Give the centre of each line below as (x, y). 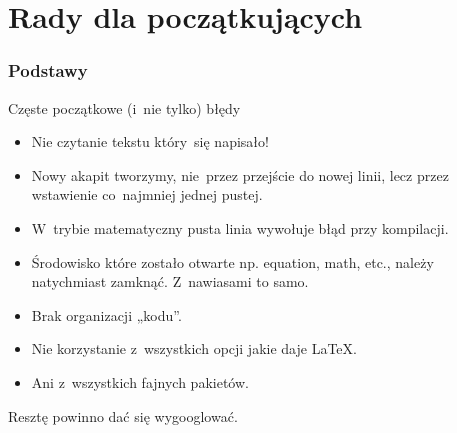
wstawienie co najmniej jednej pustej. (147, 194)
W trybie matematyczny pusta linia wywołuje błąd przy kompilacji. (240, 227)
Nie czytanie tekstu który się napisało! (150, 141)
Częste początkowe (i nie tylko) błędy (124, 107)
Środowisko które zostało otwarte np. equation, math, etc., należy (232, 261)
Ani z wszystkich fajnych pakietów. (140, 381)
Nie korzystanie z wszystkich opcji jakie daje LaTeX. (194, 348)
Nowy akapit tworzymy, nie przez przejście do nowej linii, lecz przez (240, 174)
